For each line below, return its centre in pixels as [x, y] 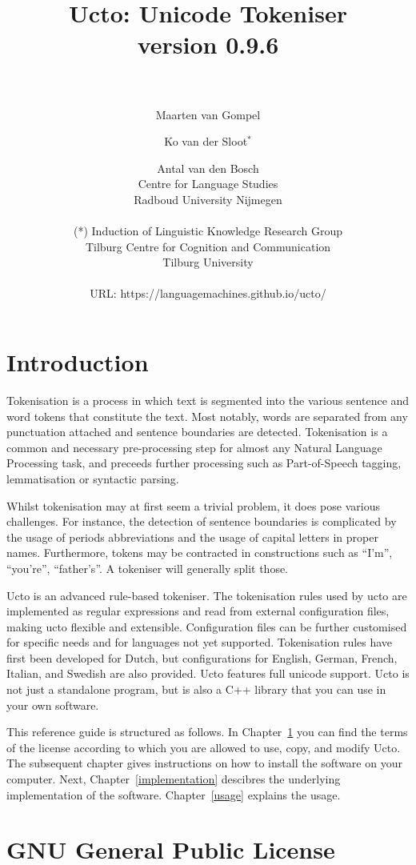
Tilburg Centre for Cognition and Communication [208, 246]
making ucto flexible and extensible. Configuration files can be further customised [207, 626]
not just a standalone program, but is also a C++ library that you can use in [196, 689]
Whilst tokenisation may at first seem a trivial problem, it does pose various [193, 505]
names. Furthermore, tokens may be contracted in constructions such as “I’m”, [200, 553]
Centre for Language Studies [208, 184]
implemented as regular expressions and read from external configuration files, [198, 611]
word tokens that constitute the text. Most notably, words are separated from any [207, 416]
